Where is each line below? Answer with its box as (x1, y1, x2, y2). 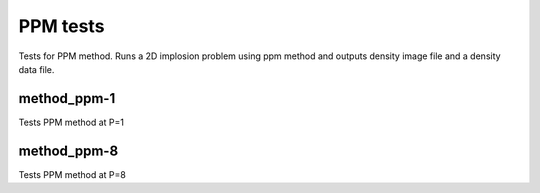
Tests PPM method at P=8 (18, 168, 127, 180)
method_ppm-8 (18, 142, 119, 159)
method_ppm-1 (18, 90, 116, 107)
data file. (18, 63, 55, 75)
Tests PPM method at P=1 (18, 116, 125, 128)
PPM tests (18, 15, 105, 37)
